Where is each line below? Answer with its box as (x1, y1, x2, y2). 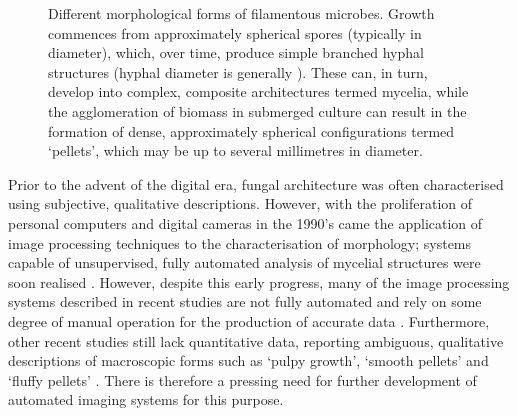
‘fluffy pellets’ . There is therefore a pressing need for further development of (8, 369, 477, 390)
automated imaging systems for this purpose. (8, 389, 284, 410)
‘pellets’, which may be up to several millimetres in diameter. (48, 140, 423, 161)
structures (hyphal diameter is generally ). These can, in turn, (48, 61, 428, 82)
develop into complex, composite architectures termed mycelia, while (48, 81, 469, 102)
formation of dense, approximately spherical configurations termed (48, 120, 455, 141)
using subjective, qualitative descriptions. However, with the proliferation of (8, 193, 473, 214)
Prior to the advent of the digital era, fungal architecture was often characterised (8, 173, 504, 194)
